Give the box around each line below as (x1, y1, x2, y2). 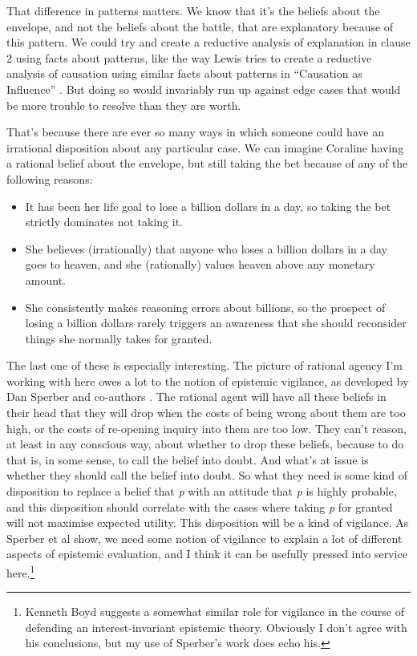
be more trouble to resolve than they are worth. (6, 96, 241, 113)
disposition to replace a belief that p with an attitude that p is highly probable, (6, 483, 397, 500)
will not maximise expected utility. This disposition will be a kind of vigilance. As (6, 514, 409, 531)
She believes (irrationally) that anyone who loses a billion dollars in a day (25, 240, 387, 257)
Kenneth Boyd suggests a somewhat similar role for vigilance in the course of (25, 603, 404, 620)
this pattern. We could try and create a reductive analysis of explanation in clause (6, 34, 411, 51)
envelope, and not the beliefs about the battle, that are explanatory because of (6, 18, 394, 34)
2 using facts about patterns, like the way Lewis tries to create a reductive (6, 49, 372, 66)
